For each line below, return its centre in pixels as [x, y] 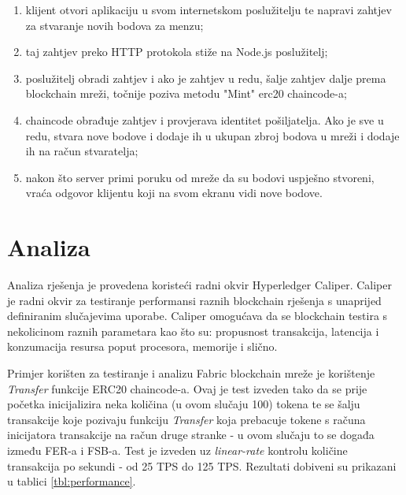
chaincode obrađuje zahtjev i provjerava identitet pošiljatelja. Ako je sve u [205, 119]
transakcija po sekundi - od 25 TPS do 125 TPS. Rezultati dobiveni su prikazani [202, 465]
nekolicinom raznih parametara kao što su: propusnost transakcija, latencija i [193, 331]
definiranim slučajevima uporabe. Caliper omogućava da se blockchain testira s [197, 316]
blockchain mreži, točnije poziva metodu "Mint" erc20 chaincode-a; [186, 93]
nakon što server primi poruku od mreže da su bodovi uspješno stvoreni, [200, 177]
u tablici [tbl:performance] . [72, 481]
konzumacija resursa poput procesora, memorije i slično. [142, 346]
